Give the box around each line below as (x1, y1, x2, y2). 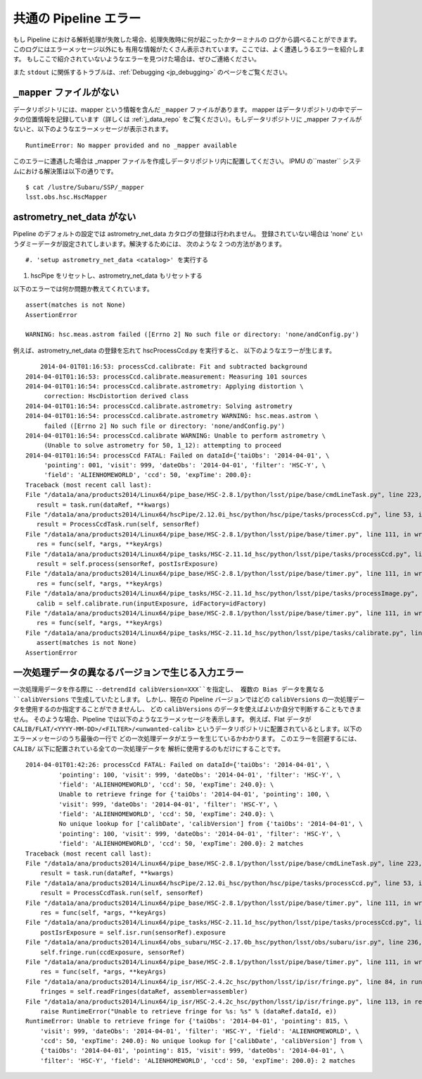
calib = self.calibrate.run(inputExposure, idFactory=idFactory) (36, 599, 267, 608)
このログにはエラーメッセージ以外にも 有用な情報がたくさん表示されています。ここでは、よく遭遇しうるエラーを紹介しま (13, 44, 365, 53)
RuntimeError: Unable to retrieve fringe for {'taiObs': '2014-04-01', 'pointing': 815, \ (25, 1017, 348, 1025)
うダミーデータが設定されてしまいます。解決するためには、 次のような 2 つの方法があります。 (13, 240, 286, 248)
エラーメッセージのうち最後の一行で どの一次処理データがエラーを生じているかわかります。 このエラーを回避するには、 (13, 734, 361, 743)
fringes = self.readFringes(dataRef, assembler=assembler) (39, 987, 248, 996)
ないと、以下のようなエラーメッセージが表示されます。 (13, 125, 172, 133)
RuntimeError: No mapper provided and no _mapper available (25, 141, 237, 149)
